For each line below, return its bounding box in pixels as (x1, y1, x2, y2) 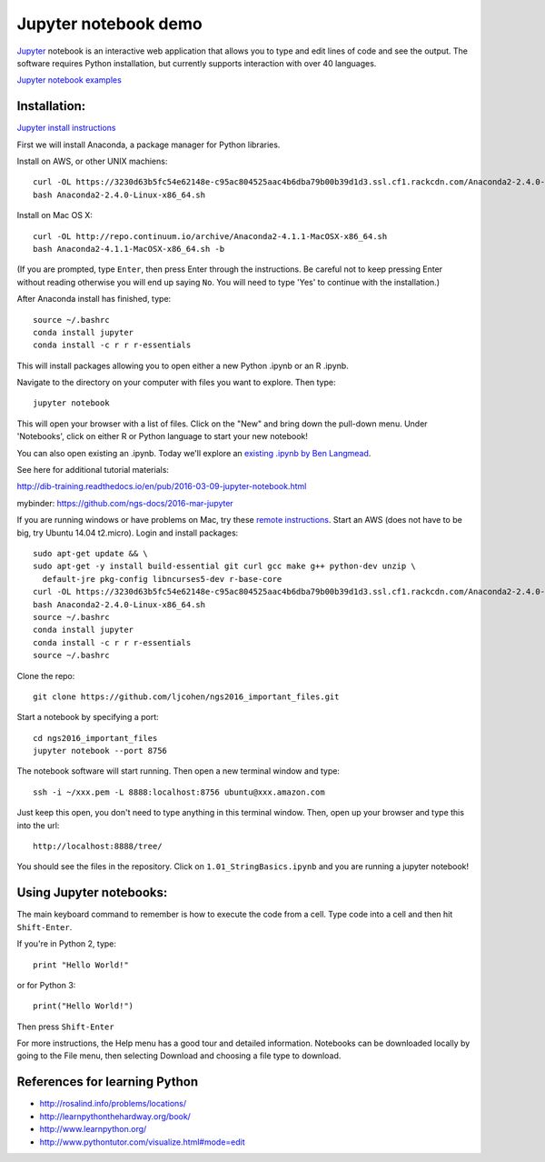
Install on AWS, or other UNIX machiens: (16, 155, 168, 167)
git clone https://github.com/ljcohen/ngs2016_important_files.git (33, 691, 340, 702)
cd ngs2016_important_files (33, 733, 158, 743)
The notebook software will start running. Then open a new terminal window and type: (16, 766, 341, 776)
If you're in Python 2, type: (16, 938, 117, 949)
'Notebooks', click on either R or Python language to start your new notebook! (16, 431, 309, 442)
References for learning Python (16, 1074, 199, 1090)
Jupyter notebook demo (16, 14, 203, 34)
